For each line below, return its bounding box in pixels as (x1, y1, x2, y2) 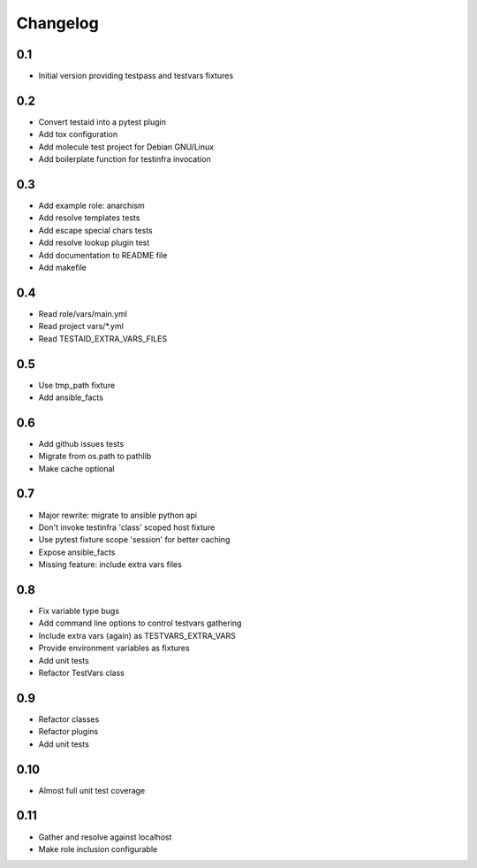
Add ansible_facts (38, 392, 103, 403)
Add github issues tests (38, 438, 125, 449)
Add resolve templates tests (38, 212, 140, 223)
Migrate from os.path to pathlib (38, 451, 152, 462)
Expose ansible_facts (38, 547, 116, 557)
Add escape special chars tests (38, 225, 154, 235)
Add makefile (38, 262, 87, 273)
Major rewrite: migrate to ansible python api (38, 510, 198, 520)
